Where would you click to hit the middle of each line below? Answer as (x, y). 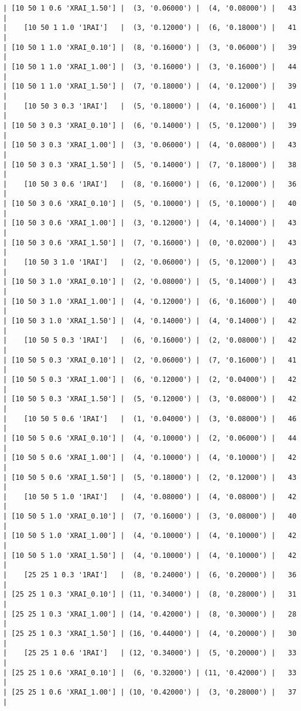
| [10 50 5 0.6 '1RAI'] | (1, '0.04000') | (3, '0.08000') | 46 (150, 419)
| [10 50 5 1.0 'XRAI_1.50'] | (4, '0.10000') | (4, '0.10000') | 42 (150, 555)
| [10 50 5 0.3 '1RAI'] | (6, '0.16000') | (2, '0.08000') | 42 (150, 341)
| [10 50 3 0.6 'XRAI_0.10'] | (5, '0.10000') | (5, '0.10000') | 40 (150, 204)
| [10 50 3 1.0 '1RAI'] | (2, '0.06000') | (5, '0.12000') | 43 (150, 263)
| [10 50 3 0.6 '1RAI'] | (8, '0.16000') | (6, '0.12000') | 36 (150, 184)
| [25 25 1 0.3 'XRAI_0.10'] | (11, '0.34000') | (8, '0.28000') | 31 (150, 595)
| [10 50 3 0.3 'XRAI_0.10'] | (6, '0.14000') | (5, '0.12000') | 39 (150, 125)
